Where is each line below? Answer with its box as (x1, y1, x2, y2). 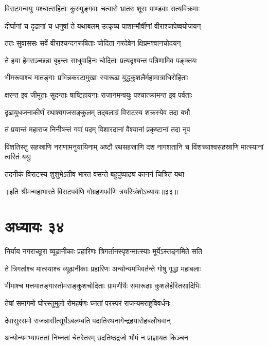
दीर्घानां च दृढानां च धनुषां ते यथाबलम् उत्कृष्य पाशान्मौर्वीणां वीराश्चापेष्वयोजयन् (5, 20, 201, 31)
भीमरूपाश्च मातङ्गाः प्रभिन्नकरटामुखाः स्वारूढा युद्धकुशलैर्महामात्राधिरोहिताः (5, 72, 188, 83)
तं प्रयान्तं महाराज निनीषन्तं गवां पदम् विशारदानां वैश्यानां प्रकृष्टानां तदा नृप (5, 124, 190, 135)
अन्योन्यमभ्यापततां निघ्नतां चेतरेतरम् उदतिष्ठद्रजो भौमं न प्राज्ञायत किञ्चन (5, 332, 188, 343)
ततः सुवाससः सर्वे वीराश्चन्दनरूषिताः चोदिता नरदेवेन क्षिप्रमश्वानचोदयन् (5, 38, 181, 48)
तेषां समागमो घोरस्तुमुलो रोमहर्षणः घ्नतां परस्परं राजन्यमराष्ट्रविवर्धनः (5, 298, 171, 308)
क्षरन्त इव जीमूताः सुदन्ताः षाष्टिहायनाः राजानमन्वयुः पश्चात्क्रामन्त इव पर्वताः (5, 89, 192, 100)
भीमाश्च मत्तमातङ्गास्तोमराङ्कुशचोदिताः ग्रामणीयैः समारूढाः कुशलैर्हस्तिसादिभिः (5, 280, 201, 291)
